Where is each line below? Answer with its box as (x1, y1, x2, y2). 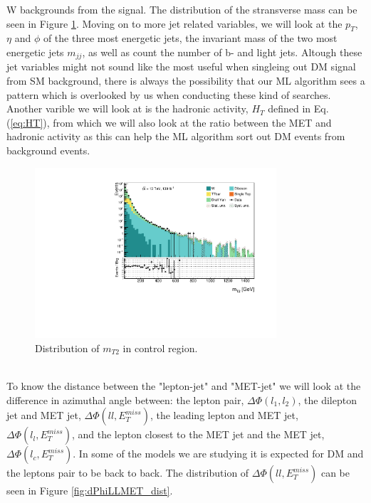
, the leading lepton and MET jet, (150, 408, 298, 423)
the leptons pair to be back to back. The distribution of (6, 465, 249, 480)
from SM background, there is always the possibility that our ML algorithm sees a (6, 73, 365, 88)
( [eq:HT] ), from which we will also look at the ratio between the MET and (6, 115, 332, 129)
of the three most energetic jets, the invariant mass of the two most (43, 31, 338, 46)
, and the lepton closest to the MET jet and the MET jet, (71, 427, 325, 442)
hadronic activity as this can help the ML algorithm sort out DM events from (6, 129, 345, 144)
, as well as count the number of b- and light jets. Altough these (82, 44, 362, 59)
